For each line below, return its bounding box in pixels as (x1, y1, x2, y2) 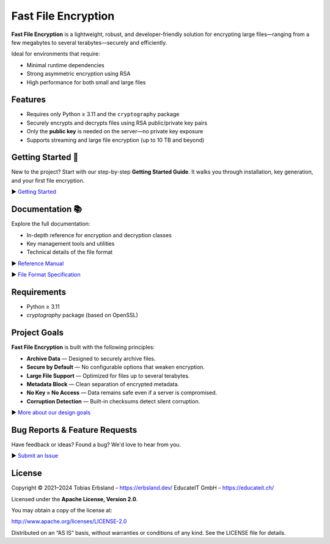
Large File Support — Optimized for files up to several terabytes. (26, 372, 190, 379)
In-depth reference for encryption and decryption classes (26, 231, 172, 238)
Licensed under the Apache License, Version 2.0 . (11, 495, 138, 502)
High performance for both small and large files (26, 78, 146, 86)
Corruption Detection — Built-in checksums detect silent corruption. (26, 397, 200, 405)
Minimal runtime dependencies (26, 61, 105, 68)
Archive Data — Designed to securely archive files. (26, 355, 156, 362)
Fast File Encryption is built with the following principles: (11, 344, 155, 351)
